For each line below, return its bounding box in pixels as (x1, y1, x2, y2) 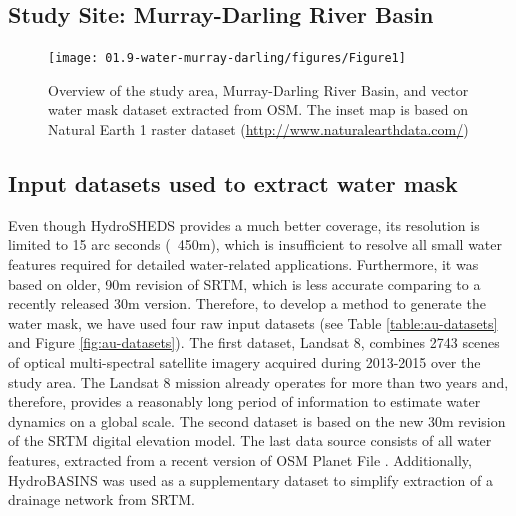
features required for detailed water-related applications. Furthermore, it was (8, 254, 479, 275)
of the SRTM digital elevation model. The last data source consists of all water (8, 430, 492, 451)
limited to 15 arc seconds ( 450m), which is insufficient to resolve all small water (8, 234, 503, 255)
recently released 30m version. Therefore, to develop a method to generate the (8, 293, 486, 314)
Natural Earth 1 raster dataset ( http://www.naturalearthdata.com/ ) (48, 119, 469, 140)
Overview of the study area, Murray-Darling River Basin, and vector (48, 79, 469, 100)
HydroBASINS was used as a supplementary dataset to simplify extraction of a (8, 469, 493, 490)
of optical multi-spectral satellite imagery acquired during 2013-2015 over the (8, 352, 481, 372)
